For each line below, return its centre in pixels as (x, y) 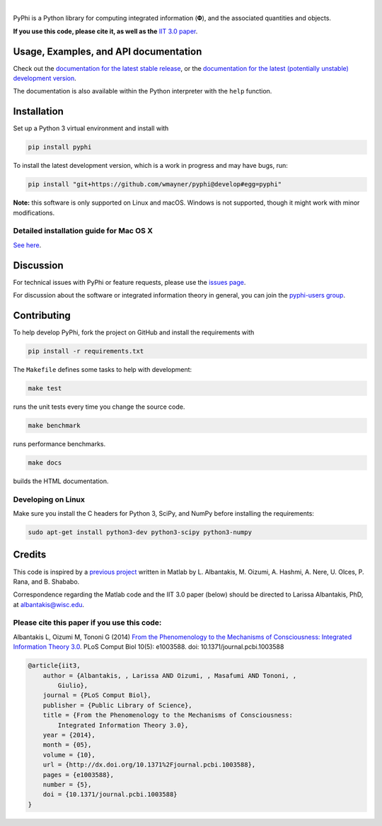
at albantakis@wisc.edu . (49, 604)
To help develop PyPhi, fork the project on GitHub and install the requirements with (134, 332)
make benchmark (54, 425)
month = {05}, (67, 745)
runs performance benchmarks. (59, 443)
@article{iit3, (54, 666)
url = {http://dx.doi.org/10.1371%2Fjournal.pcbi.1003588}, (149, 765)
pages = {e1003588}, (79, 775)
